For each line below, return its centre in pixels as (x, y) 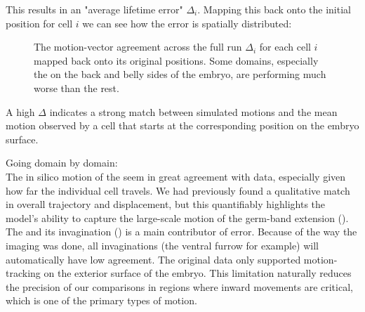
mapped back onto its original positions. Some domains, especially (176, 60)
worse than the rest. (77, 87)
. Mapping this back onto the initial (274, 9)
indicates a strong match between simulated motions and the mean (193, 111)
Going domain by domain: (62, 163)
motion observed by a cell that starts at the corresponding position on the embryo (182, 125)
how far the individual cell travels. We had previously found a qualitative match (178, 190)
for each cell (285, 47)
